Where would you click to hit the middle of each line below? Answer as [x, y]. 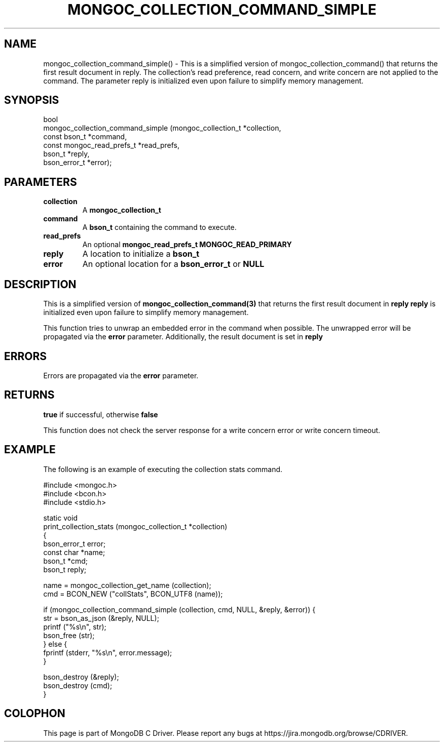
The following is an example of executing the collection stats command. [163, 469]
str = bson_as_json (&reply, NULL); [101, 618]
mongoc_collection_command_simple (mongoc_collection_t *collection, [162, 128]
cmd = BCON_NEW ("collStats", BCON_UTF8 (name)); [133, 594]
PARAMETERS [41, 182]
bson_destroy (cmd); [78, 685]
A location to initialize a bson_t [141, 254]
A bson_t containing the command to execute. [159, 227]
